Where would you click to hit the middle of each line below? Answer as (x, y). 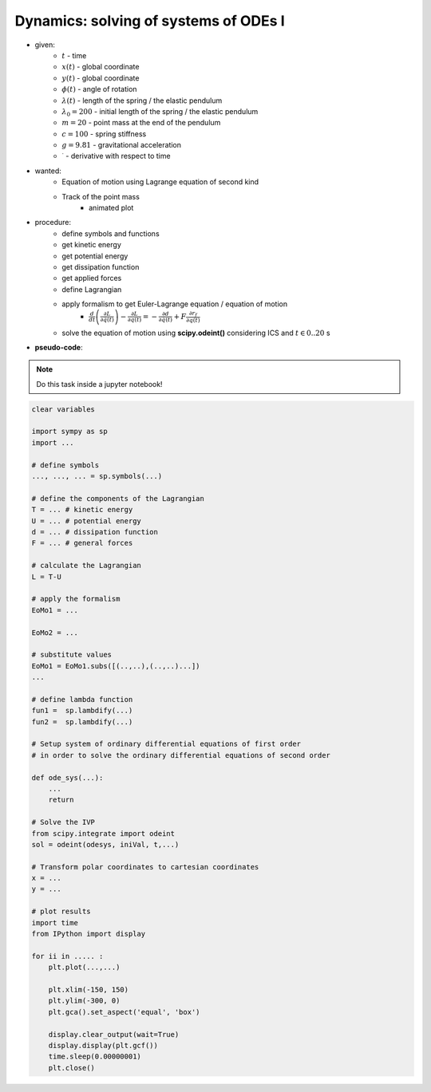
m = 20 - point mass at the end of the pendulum (141, 123)
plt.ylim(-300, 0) (84, 1001)
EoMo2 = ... (55, 633)
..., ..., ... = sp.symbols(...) (97, 476)
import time (55, 922)
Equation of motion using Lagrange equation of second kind (160, 182)
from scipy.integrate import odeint (103, 833)
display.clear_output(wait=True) (114, 1034)
